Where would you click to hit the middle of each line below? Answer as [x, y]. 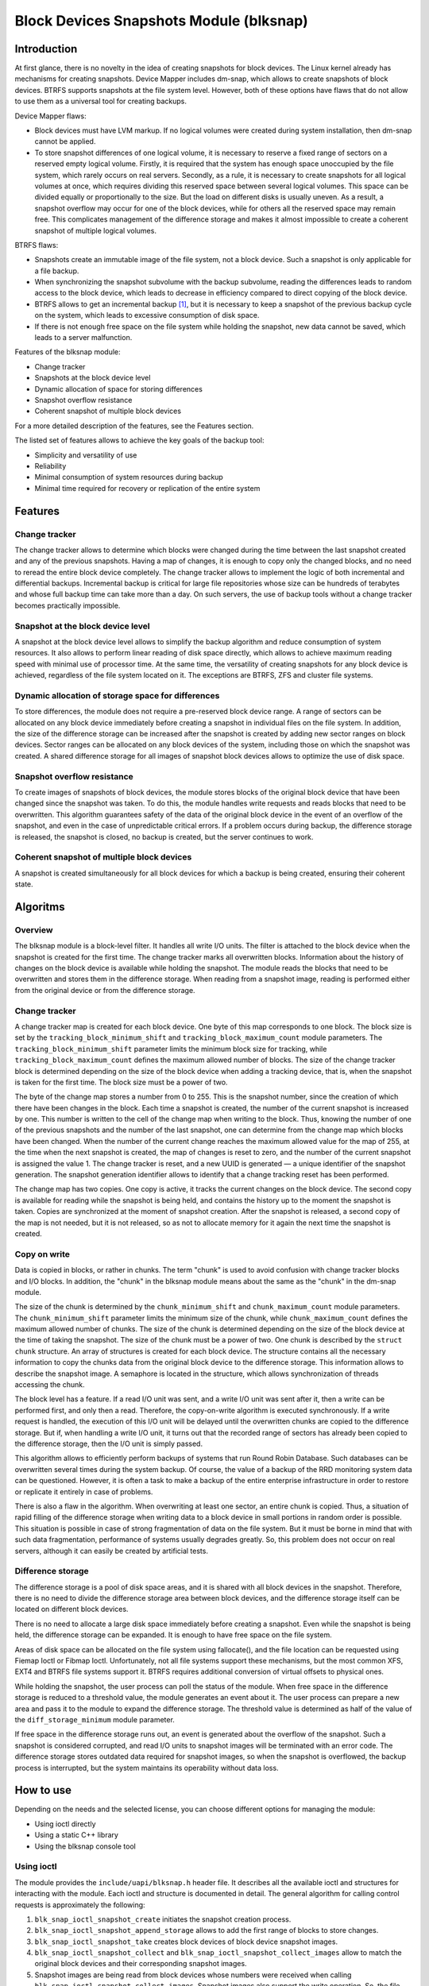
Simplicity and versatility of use [86, 455]
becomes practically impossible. [68, 605]
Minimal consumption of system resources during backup [129, 477]
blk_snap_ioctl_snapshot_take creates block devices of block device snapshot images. [186, 1942]
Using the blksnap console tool [85, 1846]
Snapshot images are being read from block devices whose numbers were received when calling [193, 1975]
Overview [34, 929]
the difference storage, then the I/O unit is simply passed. [108, 1443]
